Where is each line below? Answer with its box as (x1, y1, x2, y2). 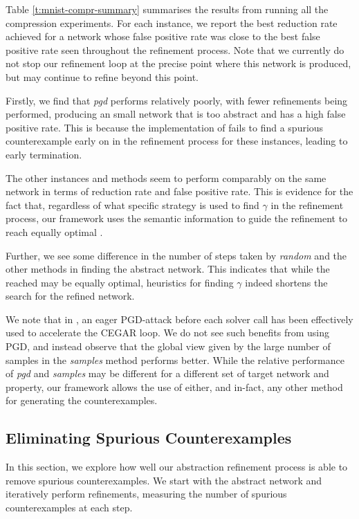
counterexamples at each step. (6, 500, 133, 515)
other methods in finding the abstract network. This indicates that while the (6, 262, 330, 276)
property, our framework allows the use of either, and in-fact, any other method (6, 379, 343, 394)
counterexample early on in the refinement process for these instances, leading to (6, 134, 348, 148)
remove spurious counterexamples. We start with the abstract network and (6, 473, 322, 487)
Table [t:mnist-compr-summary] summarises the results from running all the (6, 2, 329, 16)
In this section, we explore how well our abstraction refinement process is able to (6, 459, 348, 474)
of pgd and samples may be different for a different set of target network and (6, 366, 329, 381)
